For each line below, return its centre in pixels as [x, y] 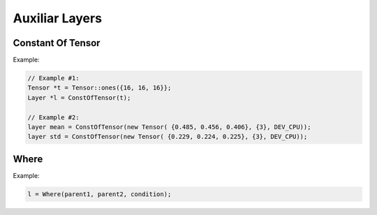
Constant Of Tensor [57, 43]
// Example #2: [53, 117]
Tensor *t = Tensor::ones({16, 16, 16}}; [99, 88]
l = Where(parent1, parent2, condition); [99, 194]
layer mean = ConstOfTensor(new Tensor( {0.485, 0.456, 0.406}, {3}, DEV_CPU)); [169, 127]
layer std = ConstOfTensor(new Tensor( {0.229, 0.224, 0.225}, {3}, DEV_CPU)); [168, 137]
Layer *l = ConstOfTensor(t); [79, 97]
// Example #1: [53, 78]
